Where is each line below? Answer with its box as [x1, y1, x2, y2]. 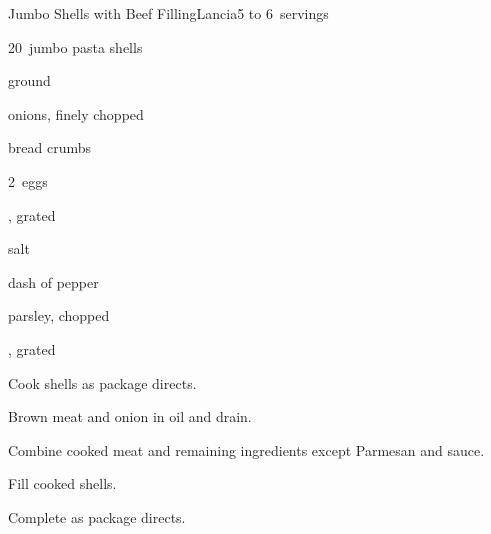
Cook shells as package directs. [8, 372, 197, 393]
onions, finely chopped [8, 103, 144, 124]
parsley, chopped [8, 305, 110, 326]
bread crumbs [8, 137, 91, 158]
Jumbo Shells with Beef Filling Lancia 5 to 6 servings [8, 3, 329, 23]
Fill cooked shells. [8, 473, 117, 494]
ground [8, 70, 51, 91]
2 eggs [8, 170, 48, 191]
